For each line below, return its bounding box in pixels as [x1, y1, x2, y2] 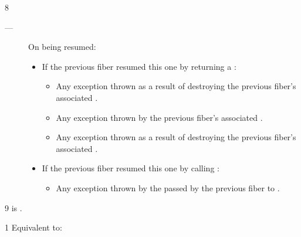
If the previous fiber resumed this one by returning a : [42, 60, 236, 72]
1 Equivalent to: [5, 221, 62, 233]
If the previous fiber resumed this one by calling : [42, 162, 219, 174]
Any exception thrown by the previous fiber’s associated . [56, 111, 263, 123]
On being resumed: [28, 40, 96, 53]
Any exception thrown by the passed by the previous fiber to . [56, 181, 280, 194]
